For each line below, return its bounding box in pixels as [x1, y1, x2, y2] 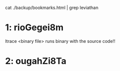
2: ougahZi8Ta [5, 56, 66, 67]
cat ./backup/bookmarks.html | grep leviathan [5, 5, 99, 10]
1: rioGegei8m [5, 22, 63, 33]
